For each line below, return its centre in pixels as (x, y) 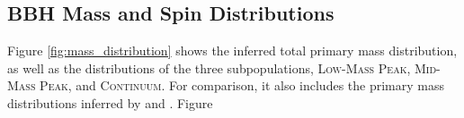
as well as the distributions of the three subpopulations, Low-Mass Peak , (209, 67)
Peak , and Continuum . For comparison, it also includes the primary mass (242, 85)
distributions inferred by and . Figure (110, 102)
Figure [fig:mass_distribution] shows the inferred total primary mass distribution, (232, 51)
